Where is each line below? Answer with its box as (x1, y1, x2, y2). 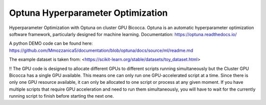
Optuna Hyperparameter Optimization (9, 7, 168, 18)
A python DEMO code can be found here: (9, 40, 93, 46)
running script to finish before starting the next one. (9, 93, 114, 99)
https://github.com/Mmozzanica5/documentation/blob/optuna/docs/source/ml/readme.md (9, 47, 193, 53)
